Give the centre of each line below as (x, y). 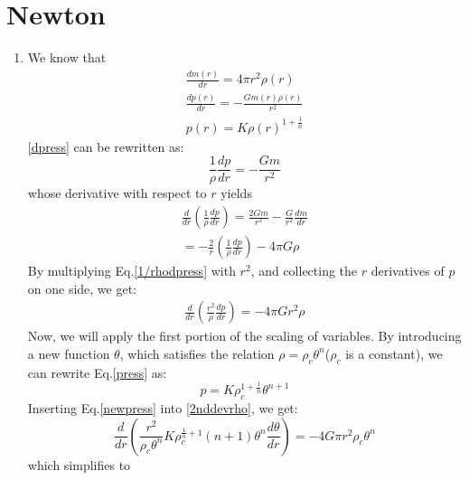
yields (236, 193)
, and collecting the (304, 271)
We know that (67, 57)
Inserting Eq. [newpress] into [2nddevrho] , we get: (163, 408)
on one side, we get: (82, 288)
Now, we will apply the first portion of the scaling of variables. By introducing (244, 336)
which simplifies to (79, 464)
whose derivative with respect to (117, 193)
